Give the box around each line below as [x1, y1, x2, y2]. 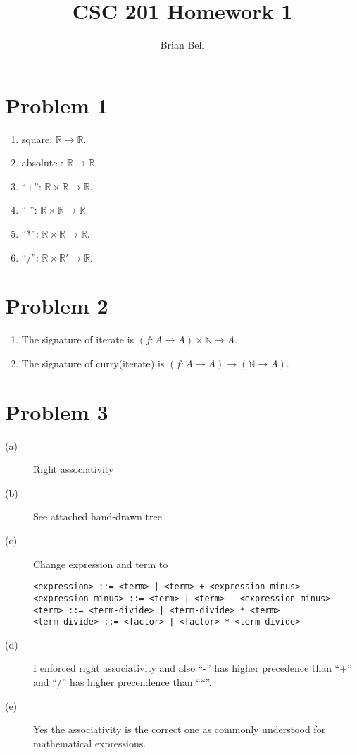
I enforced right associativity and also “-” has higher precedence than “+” [33, 661, 352, 675]
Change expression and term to [33, 556, 168, 571]
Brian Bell [160, 37, 205, 52]
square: [21, 131, 53, 146]
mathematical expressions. [33, 735, 146, 750]
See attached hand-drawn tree [33, 509, 162, 524]
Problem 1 [5, 90, 108, 119]
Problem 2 [5, 291, 108, 320]
